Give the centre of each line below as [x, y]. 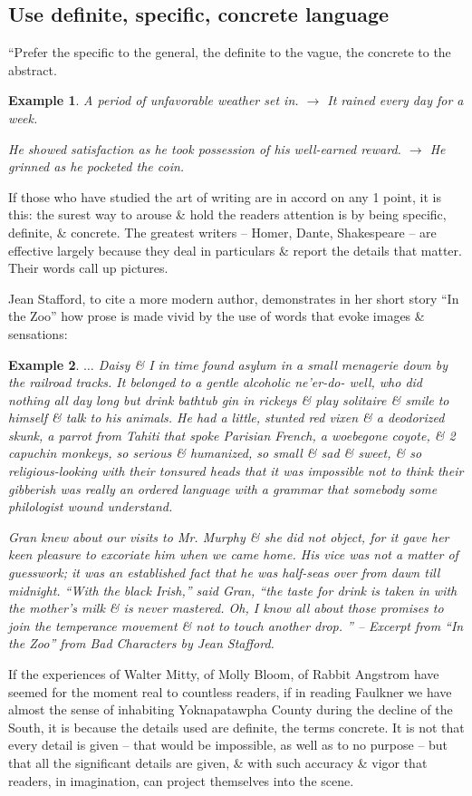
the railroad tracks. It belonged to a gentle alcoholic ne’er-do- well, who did [216, 382]
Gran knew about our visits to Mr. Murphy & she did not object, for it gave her [229, 536]
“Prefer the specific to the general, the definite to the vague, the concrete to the [230, 52]
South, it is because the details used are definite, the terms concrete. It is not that [236, 727]
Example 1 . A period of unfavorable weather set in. [154, 100]
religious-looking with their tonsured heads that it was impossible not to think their [236, 471]
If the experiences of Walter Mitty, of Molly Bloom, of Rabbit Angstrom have [224, 674]
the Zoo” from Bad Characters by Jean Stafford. [141, 643]
